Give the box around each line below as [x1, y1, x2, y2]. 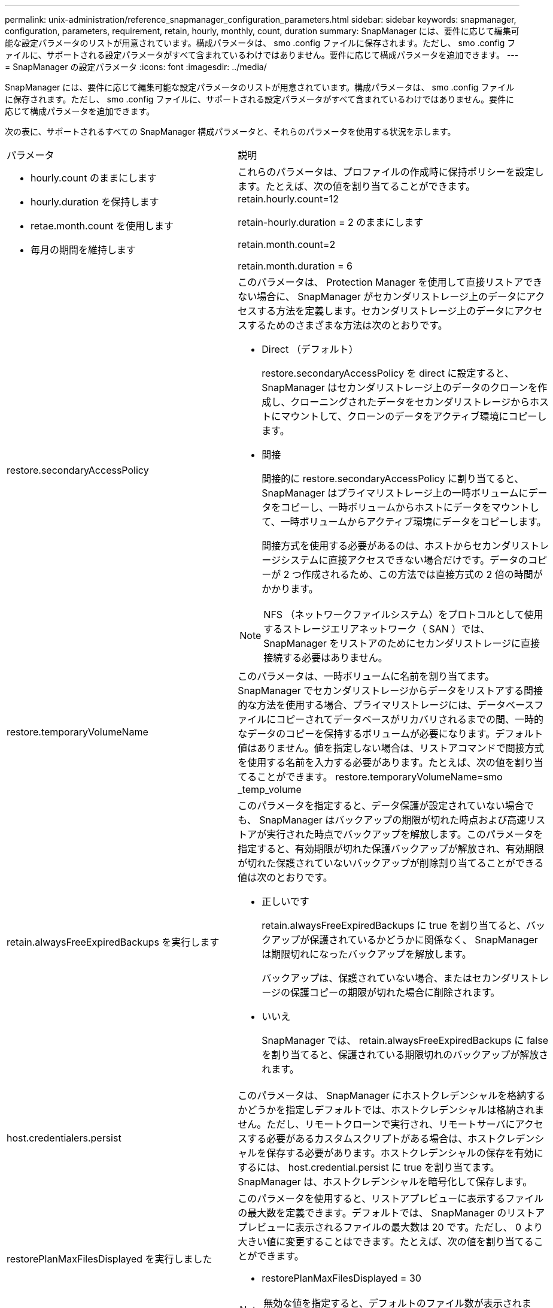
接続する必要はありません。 [263, 652, 388, 664]
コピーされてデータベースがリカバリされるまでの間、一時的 [276, 713, 544, 725]
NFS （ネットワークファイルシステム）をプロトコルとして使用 [263, 608, 543, 620]
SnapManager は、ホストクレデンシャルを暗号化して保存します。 [238, 1176, 533, 1188]
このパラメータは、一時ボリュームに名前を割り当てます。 [238, 670, 494, 682]
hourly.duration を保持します [31, 196, 159, 208]
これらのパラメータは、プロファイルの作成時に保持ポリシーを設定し [238, 166, 544, 178]
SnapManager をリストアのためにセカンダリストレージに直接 [263, 637, 540, 649]
